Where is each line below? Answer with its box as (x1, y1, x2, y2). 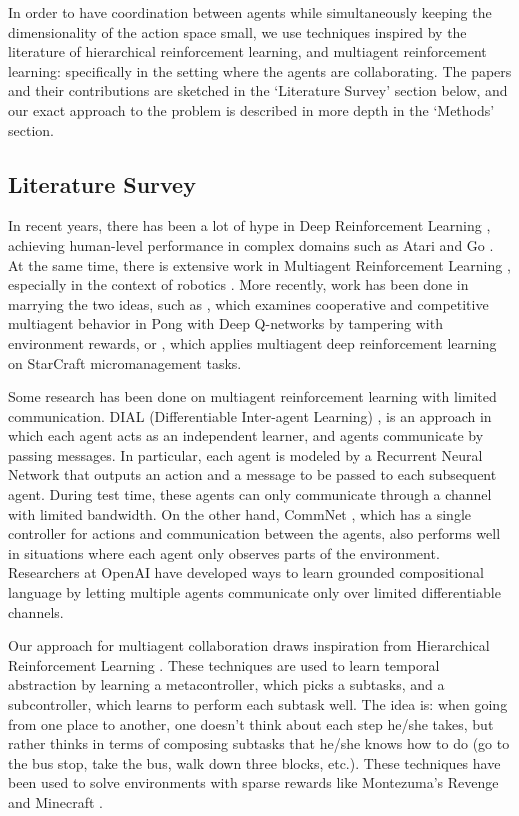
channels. (8, 601, 64, 622)
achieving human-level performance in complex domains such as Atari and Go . (8, 234, 494, 255)
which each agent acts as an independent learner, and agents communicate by (8, 425, 484, 446)
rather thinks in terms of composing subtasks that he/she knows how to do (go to (8, 733, 510, 754)
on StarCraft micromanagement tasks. (8, 352, 242, 373)
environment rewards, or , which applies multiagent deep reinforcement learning (8, 332, 497, 353)
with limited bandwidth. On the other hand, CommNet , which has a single (8, 503, 472, 524)
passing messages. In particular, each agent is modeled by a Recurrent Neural (8, 444, 483, 465)
